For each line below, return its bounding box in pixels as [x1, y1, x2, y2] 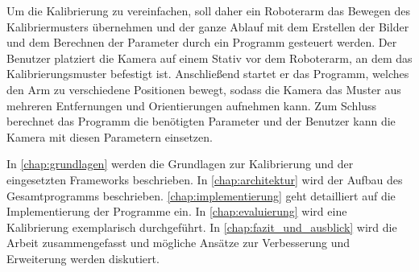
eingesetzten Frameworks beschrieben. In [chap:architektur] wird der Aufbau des [6, 171, 403, 188]
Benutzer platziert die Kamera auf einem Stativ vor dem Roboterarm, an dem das [6, 49, 413, 66]
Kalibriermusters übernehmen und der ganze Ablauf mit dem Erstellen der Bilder [6, 18, 409, 35]
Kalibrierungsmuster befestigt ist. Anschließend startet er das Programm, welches [6, 65, 409, 82]
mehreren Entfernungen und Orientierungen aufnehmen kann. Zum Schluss [6, 97, 377, 113]
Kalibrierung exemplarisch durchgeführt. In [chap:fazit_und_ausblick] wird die [6, 218, 397, 235]
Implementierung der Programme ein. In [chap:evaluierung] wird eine [6, 203, 347, 220]
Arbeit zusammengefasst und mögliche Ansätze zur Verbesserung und [6, 234, 351, 251]
